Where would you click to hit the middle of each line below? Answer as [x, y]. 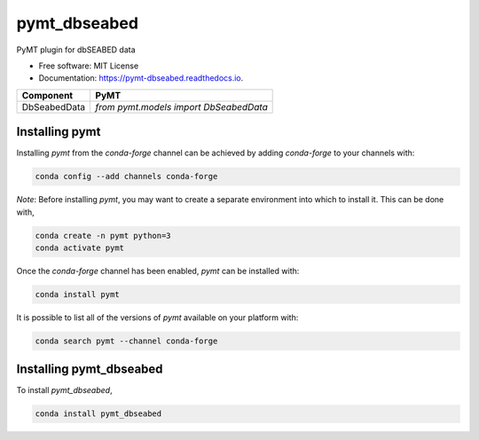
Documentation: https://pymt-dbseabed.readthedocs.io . [141, 78]
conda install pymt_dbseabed [98, 414]
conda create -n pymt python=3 [103, 236]
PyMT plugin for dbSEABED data [76, 50]
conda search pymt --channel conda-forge [126, 341]
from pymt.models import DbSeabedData [181, 106]
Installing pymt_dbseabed [90, 369]
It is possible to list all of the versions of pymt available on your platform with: [157, 317]
